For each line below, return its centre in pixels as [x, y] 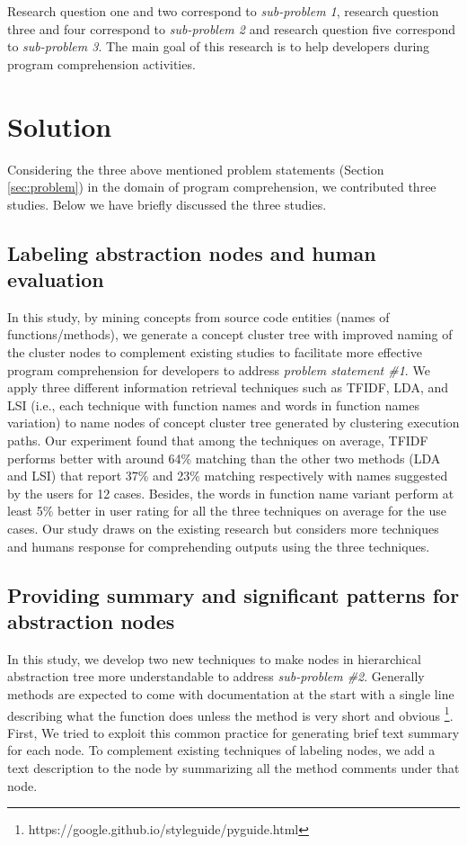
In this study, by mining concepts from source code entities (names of [198, 316]
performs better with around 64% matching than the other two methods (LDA [224, 458]
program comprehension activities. [101, 63]
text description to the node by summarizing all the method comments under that [233, 768]
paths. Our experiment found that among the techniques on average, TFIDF [218, 440]
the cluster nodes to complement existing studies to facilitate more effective [215, 352]
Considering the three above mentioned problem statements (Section [196, 169]
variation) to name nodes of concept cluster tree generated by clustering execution [233, 422]
